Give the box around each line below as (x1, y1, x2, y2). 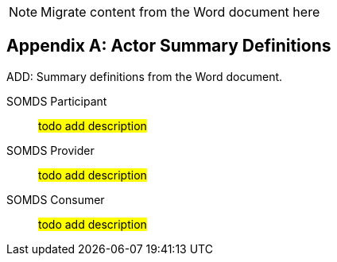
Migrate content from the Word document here (41, 4, 320, 20)
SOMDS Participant (6, 94, 107, 108)
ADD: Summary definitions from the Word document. (6, 69, 283, 83)
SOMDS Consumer (6, 192, 105, 206)
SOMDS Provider (6, 143, 95, 157)
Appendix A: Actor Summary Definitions (6, 36, 331, 56)
